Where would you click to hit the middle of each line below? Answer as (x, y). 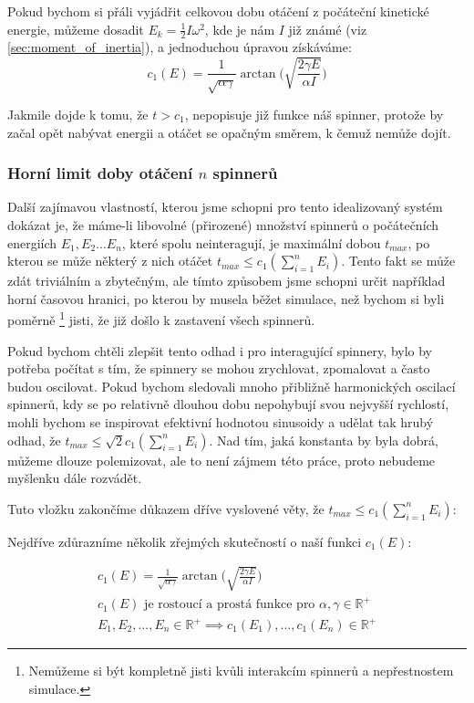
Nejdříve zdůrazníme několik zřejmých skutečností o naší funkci (185, 541)
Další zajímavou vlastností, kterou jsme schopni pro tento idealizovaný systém (225, 207)
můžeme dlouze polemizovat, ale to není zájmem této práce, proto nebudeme (222, 460)
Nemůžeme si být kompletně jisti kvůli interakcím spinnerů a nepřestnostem (241, 671)
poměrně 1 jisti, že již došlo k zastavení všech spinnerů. (161, 319)
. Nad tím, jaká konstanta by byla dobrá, (324, 440)
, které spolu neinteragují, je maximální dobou (251, 242)
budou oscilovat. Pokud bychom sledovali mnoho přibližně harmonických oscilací (232, 386)
